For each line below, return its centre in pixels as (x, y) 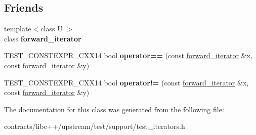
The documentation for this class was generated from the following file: (114, 109)
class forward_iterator (43, 38)
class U (52, 29)
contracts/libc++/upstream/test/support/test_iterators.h (95, 126)
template (18, 29)
